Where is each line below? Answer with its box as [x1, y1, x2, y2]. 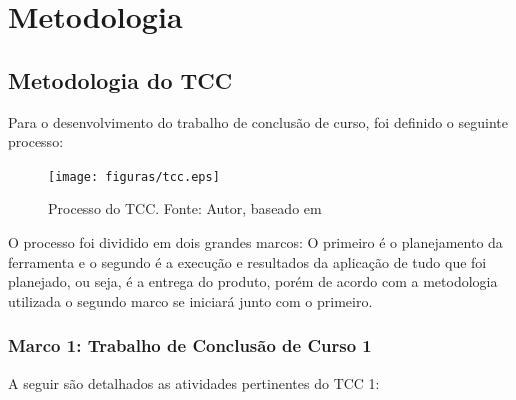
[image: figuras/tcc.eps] [48, 169, 220, 184]
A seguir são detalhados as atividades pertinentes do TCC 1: [8, 372, 380, 393]
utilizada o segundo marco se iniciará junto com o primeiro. [8, 290, 373, 311]
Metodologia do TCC [8, 64, 233, 95]
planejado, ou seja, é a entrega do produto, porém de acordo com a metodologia [8, 271, 498, 292]
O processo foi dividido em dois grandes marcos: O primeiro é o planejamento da [8, 232, 503, 253]
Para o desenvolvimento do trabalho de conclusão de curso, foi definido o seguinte [8, 111, 508, 132]
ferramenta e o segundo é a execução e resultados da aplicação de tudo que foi [8, 251, 487, 272]
